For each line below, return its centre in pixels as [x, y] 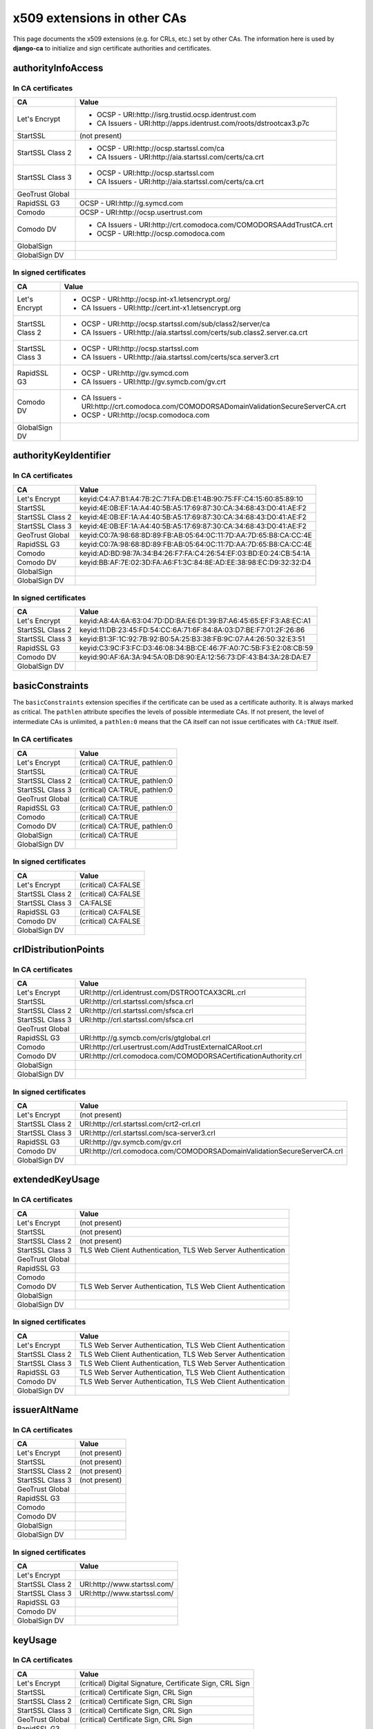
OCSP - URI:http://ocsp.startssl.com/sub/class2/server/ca [176, 324]
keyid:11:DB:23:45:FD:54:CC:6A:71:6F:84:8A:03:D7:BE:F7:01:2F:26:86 [192, 630]
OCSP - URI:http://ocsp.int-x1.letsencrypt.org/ [156, 299]
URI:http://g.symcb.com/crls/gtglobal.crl [145, 1038]
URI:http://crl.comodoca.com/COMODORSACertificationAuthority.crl [191, 1056]
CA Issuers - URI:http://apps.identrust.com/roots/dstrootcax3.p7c [203, 123]
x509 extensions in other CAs [99, 18]
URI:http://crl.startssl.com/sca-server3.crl [147, 1133]
